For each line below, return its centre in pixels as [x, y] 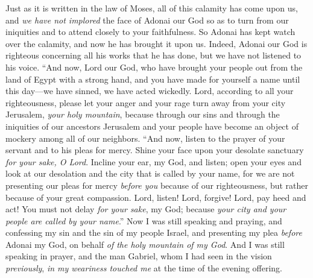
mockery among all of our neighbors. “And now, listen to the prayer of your [145, 138]
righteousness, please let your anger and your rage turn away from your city [146, 102]
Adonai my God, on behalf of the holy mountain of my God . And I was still [145, 244]
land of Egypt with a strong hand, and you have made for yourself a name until [153, 79]
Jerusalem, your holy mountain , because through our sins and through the [143, 114]
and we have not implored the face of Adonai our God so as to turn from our [147, 20]
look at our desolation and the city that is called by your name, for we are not [150, 173]
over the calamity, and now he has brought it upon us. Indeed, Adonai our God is [156, 43]
